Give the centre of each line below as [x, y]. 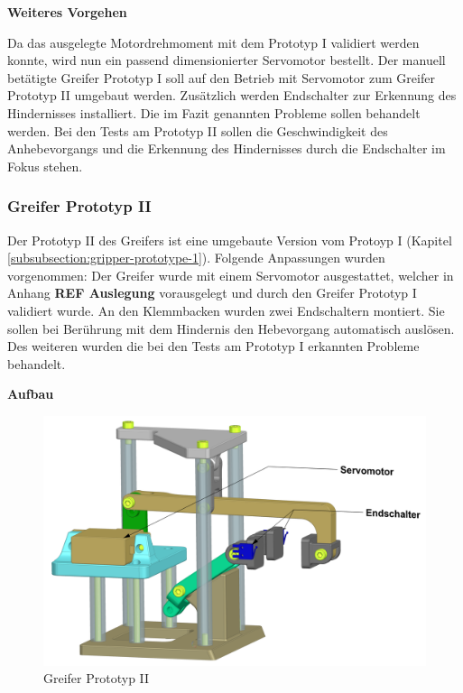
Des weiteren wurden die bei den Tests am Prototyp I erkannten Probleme [213, 346]
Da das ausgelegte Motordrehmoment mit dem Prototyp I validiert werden [213, 42]
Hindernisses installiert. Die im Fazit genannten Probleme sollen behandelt [214, 112]
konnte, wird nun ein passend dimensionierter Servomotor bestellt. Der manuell [227, 60]
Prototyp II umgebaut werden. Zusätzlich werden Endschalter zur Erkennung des [232, 95]
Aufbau [31, 394]
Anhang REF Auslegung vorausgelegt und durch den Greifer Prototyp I [212, 293]
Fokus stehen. [45, 166]
